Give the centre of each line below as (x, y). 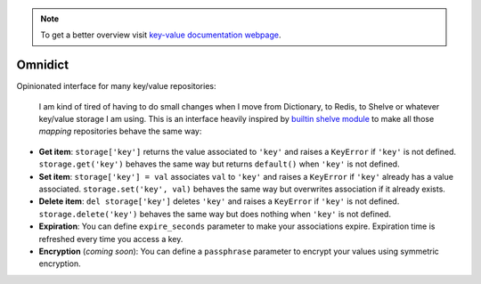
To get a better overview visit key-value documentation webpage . (161, 35)
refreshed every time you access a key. (111, 239)
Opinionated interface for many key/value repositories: (116, 86)
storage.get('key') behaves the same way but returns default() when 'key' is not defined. (219, 164)
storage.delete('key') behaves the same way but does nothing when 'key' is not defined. (215, 214)
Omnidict (43, 65)
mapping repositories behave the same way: (120, 131)
